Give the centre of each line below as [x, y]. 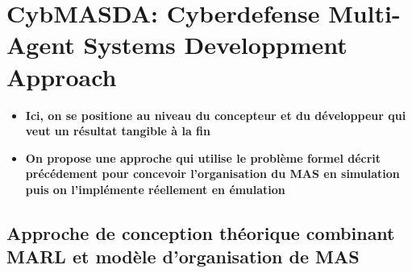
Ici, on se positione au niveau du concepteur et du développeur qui [216, 115]
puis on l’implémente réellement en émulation [155, 189]
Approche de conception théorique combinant [201, 232]
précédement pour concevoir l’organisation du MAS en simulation [212, 174]
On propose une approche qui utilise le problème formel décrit [203, 157]
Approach [62, 76]
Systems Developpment [215, 45]
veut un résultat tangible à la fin [118, 131]
